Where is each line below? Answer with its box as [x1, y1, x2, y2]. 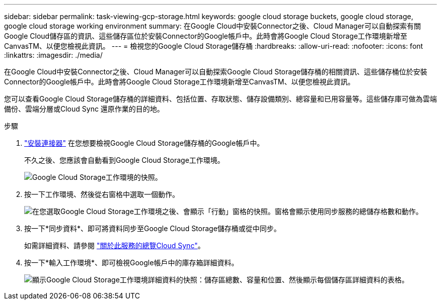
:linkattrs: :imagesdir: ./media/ [4, 51, 103, 59]
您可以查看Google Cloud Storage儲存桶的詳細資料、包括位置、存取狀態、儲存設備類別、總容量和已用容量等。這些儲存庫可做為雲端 [4, 94, 437, 103]
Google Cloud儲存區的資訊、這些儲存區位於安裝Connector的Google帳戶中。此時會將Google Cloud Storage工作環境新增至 [4, 32, 407, 40]
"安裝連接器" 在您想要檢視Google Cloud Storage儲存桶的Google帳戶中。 [24, 139, 264, 147]
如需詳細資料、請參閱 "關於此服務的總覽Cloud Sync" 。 [24, 241, 205, 250]
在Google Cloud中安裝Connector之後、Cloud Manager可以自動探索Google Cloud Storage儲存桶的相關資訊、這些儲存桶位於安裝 [4, 67, 427, 76]
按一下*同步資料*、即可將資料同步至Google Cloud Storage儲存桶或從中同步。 [24, 224, 281, 233]
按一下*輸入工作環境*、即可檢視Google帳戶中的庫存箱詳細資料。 [24, 258, 239, 267]
